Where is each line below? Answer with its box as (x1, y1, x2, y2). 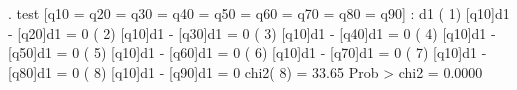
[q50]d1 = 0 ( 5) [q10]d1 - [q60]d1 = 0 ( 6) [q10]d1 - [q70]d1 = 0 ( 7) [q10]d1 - (8, 42, 487, 63)
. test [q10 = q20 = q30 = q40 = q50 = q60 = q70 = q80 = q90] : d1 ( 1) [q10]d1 (8, 3, 510, 23)
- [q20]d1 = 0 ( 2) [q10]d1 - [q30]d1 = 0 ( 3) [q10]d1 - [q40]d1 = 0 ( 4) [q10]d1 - (8, 22, 496, 43)
